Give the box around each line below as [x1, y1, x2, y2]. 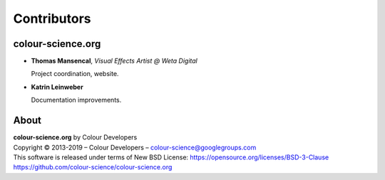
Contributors [13, 11, 92, 26]
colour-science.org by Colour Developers [13, 133, 138, 142]
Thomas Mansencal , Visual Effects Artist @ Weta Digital [31, 57, 197, 65]
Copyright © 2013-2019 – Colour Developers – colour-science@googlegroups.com [13, 143, 257, 152]
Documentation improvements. [31, 96, 122, 105]
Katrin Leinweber [31, 83, 83, 91]
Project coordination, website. [31, 70, 119, 78]
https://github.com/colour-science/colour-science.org [13, 163, 173, 171]
